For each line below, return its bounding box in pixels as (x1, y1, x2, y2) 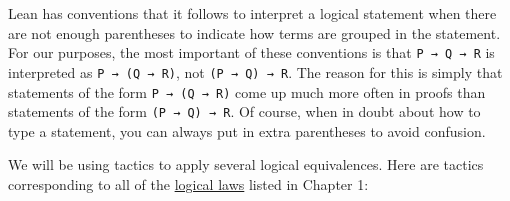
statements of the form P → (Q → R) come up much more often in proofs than (8, 81, 486, 102)
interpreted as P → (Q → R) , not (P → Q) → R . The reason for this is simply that (8, 61, 503, 82)
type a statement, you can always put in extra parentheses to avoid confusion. (8, 120, 486, 141)
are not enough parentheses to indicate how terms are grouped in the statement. (8, 22, 501, 43)
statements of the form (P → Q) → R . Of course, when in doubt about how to (8, 101, 481, 122)
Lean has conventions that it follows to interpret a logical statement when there (8, 3, 497, 23)
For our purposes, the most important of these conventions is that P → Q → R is (8, 42, 495, 63)
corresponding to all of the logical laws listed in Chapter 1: (8, 174, 369, 194)
